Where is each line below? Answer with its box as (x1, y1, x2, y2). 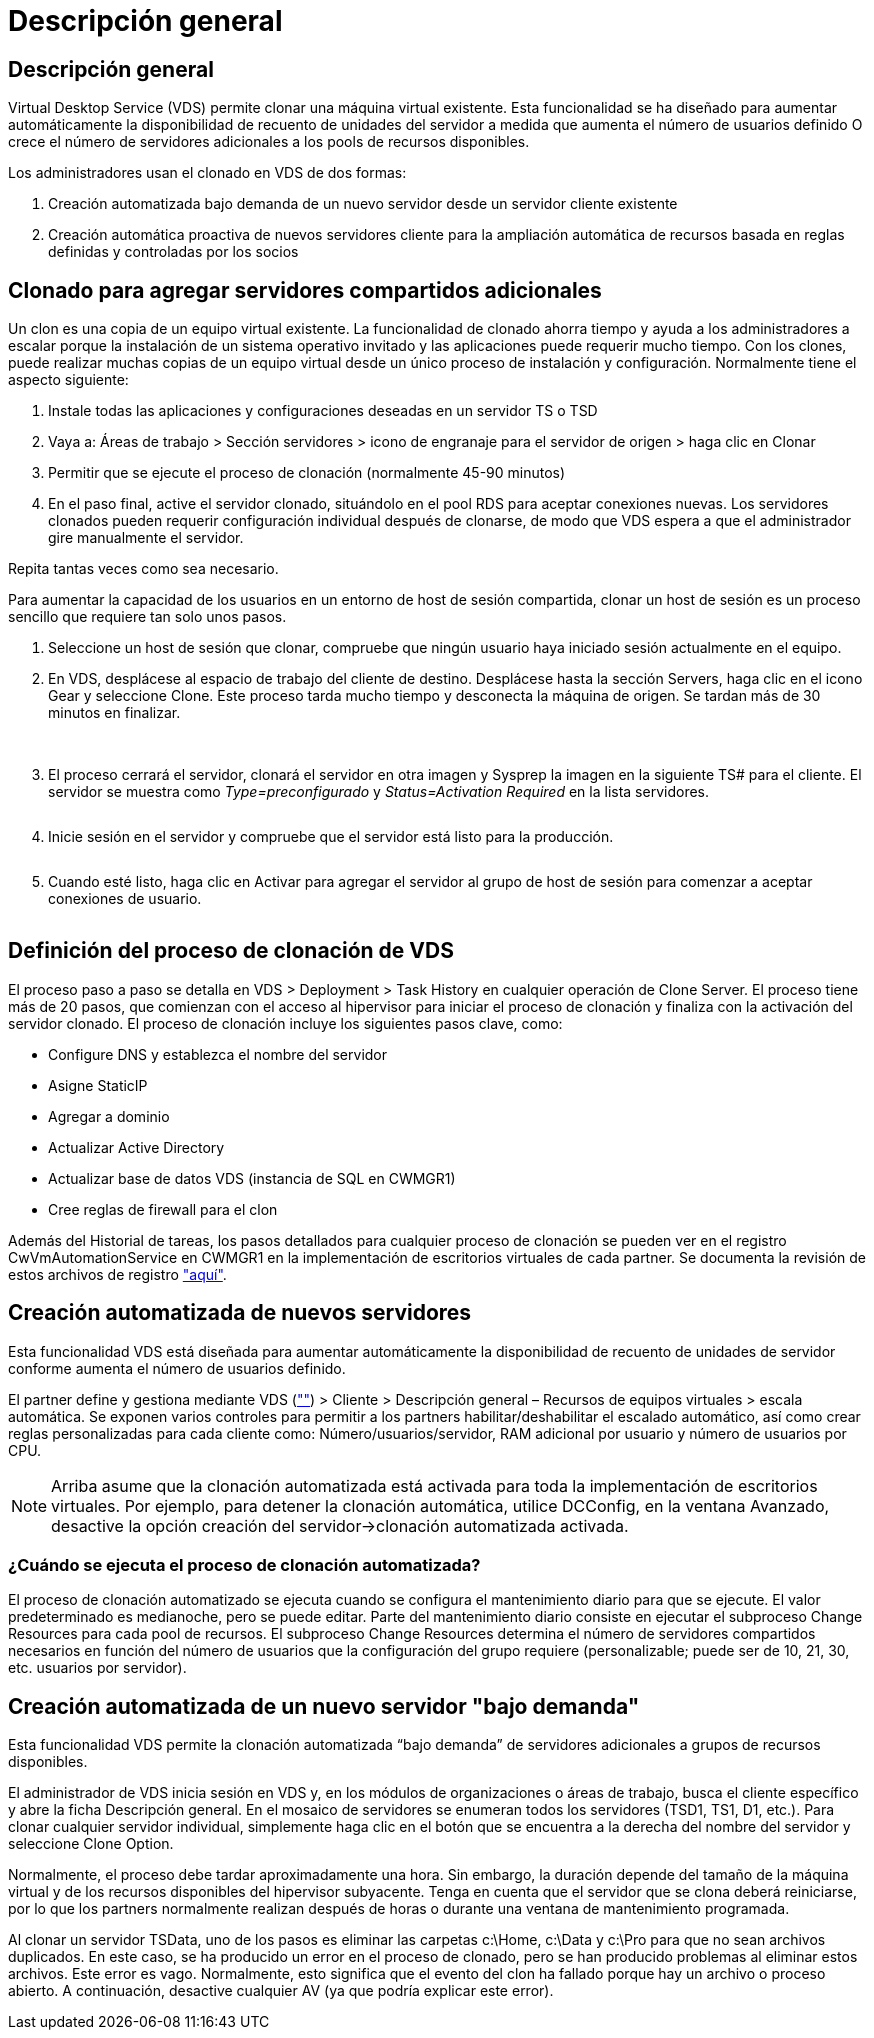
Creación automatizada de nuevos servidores (8, 1300, 472, 1326)
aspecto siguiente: (8, 371, 129, 389)
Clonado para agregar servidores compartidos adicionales (8, 277, 602, 303)
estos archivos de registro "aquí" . (8, 1265, 227, 1283)
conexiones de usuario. (48, 890, 202, 908)
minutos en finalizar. (48, 704, 181, 722)
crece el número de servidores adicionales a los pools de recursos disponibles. (8, 133, 530, 151)
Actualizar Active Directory (48, 1138, 225, 1156)
